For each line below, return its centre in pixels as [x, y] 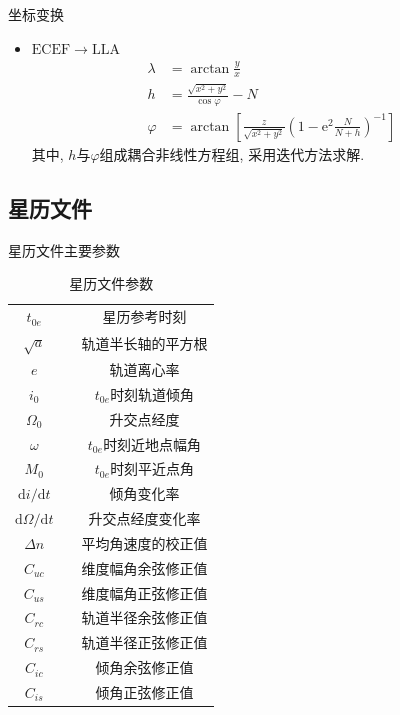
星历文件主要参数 [64, 249]
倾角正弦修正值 [144, 692]
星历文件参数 [111, 283]
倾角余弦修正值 [144, 667]
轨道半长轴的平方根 [144, 342]
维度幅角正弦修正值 [144, 592]
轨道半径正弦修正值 [144, 642]
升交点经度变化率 [144, 518]
